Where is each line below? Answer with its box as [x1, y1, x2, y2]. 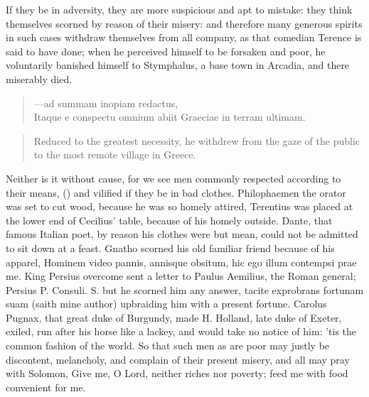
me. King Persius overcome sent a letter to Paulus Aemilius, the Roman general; [6, 268, 356, 283]
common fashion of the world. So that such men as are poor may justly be [6, 338, 330, 353]
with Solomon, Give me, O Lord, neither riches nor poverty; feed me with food [6, 366, 348, 381]
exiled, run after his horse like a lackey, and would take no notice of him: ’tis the [6, 324, 357, 339]
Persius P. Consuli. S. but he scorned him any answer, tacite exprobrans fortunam [6, 282, 364, 297]
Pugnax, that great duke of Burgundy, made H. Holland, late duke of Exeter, [6, 310, 342, 325]
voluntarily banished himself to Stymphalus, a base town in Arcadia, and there [6, 58, 350, 72]
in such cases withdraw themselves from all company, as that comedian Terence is [6, 30, 362, 45]
